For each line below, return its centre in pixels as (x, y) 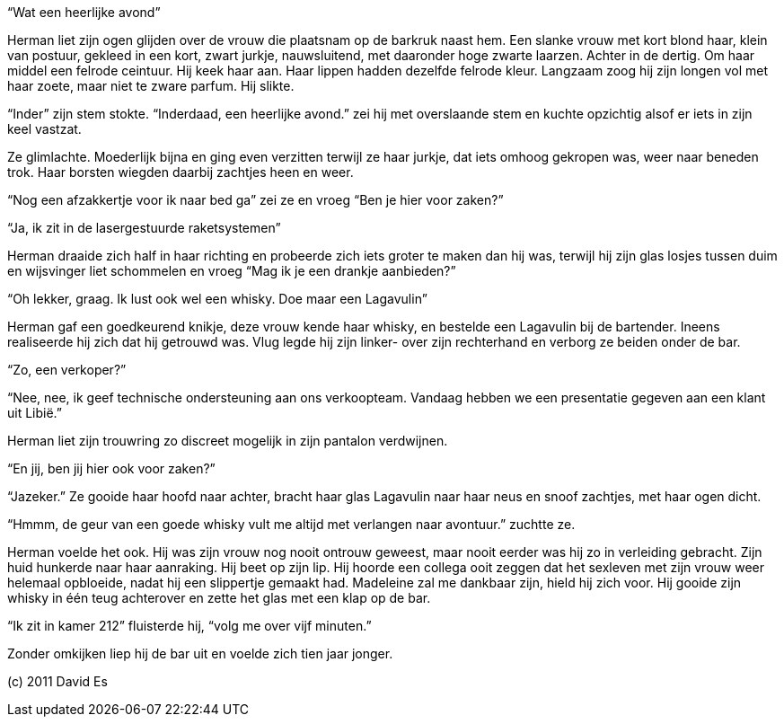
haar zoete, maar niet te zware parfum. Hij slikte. (151, 86)
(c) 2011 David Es (57, 681)
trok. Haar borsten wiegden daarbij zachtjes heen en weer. (181, 172)
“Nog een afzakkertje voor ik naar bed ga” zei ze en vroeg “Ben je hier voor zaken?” (255, 200)
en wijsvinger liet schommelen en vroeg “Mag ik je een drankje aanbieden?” (232, 271)
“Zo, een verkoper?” (67, 370)
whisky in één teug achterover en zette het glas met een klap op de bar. (219, 598)
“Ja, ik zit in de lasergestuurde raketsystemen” (144, 228)
